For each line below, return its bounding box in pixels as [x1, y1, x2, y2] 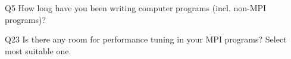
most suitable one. [5, 44, 71, 57]
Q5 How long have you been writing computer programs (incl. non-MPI [5, 2, 267, 14]
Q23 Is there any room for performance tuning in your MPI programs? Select [5, 33, 287, 45]
